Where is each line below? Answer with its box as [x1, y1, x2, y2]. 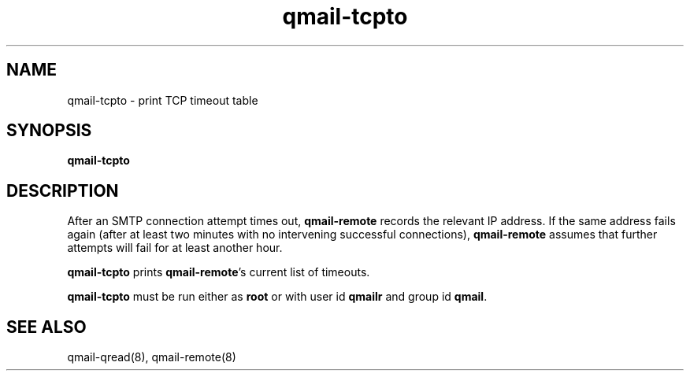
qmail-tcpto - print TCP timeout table [67, 93, 258, 107]
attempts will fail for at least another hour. [67, 241, 283, 255]
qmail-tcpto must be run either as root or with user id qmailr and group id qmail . [67, 290, 488, 304]
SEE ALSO [6, 316, 87, 337]
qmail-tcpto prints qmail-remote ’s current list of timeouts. [67, 265, 370, 279]
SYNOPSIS [6, 120, 92, 141]
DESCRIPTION [6, 180, 119, 201]
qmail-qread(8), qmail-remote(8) [67, 350, 236, 364]
